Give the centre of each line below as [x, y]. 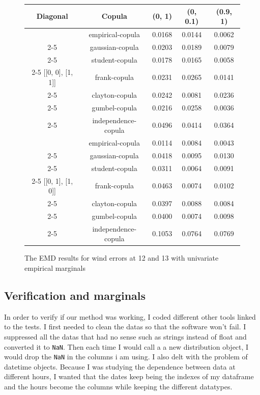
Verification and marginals [75, 295]
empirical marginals [55, 267]
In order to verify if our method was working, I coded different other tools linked [130, 316]
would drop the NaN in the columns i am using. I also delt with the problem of [126, 357]
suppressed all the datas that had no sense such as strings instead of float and [125, 336]
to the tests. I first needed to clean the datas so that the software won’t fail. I [125, 327]
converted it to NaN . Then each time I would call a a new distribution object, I [126, 346]
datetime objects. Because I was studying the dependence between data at [120, 366]
